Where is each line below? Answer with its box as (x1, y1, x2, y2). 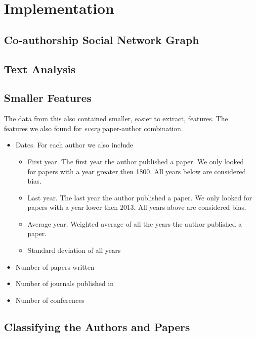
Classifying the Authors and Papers (4, 319, 190, 334)
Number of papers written (15, 261, 95, 272)
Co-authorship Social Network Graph (4, 32, 199, 47)
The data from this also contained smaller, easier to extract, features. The (4, 113, 228, 124)
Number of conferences (15, 294, 85, 305)
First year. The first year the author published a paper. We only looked (27, 156, 244, 166)
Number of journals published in (15, 278, 114, 289)
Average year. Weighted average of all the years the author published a (27, 218, 242, 229)
